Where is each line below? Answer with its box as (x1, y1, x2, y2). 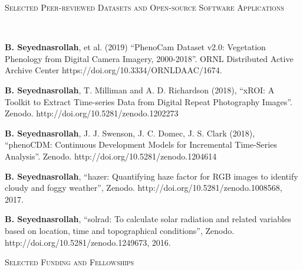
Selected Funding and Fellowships (5, 256, 134, 268)
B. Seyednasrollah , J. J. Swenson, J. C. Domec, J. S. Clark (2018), (5, 126, 255, 139)
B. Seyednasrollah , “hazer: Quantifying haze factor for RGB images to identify (5, 170, 298, 182)
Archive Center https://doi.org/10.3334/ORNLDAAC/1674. (5, 64, 222, 76)
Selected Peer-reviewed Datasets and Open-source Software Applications (5, 1, 284, 13)
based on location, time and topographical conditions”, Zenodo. (5, 224, 235, 236)
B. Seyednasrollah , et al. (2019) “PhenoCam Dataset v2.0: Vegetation (5, 41, 266, 53)
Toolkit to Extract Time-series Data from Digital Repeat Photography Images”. (5, 95, 292, 108)
